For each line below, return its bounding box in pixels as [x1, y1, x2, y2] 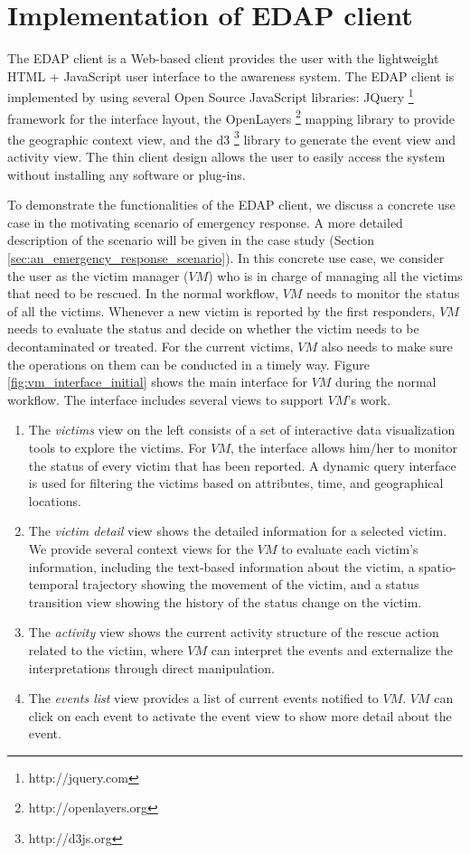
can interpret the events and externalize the [211, 640, 454, 659]
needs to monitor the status [306, 284, 460, 303]
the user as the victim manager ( [7, 266, 189, 285]
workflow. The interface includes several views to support [7, 389, 324, 408]
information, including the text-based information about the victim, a [28, 557, 415, 576]
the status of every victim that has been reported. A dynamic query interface [28, 455, 456, 474]
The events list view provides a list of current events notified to [28, 689, 379, 708]
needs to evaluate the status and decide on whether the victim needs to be [7, 319, 419, 338]
